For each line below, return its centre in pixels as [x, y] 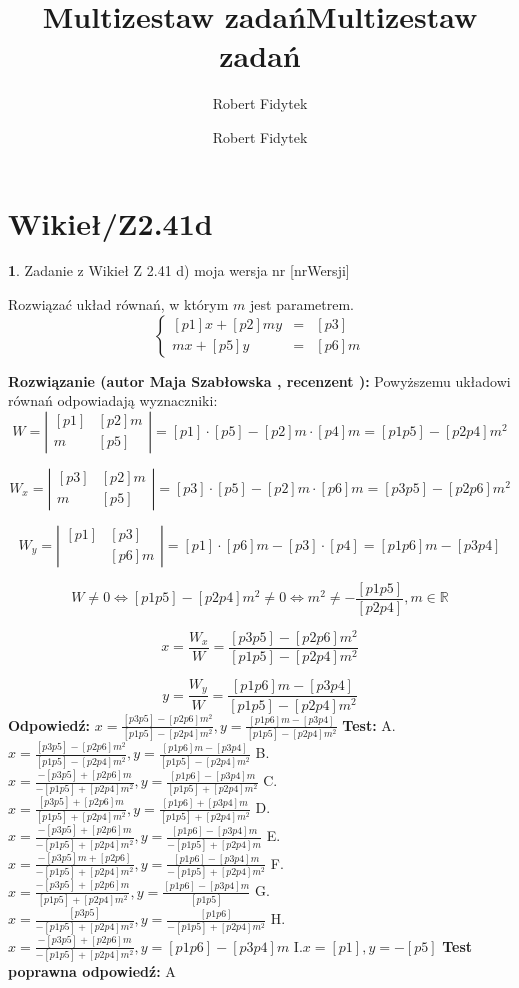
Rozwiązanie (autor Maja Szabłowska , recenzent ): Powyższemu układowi [259, 380]
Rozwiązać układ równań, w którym [118, 304]
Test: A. [369, 724]
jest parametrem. [302, 304]
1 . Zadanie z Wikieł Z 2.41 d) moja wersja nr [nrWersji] [179, 270]
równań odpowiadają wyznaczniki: [113, 400]
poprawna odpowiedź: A [92, 971]
